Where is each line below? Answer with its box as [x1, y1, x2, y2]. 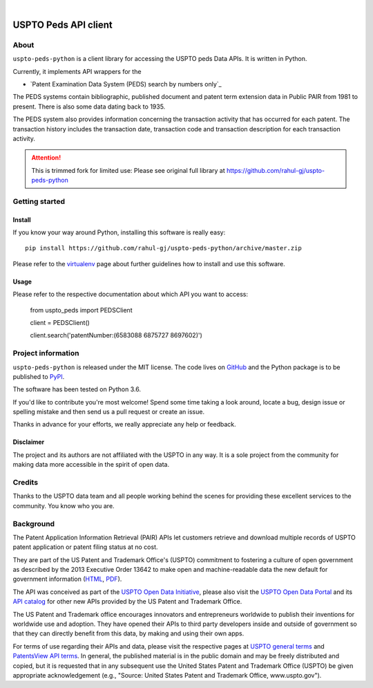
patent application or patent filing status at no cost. [12, 543, 158, 551]
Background [12, 519, 55, 528]
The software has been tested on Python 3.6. [12, 385, 142, 393]
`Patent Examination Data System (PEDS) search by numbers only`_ [30, 80, 222, 88]
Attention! [31, 154, 61, 162]
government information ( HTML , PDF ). [12, 575, 122, 584]
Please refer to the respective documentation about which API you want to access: [12, 290, 249, 299]
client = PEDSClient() [30, 318, 90, 326]
